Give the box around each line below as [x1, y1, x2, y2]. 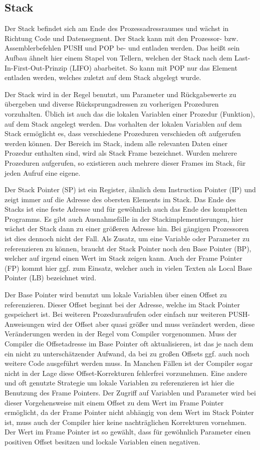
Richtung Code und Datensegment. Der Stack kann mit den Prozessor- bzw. [5, 33, 238, 43]
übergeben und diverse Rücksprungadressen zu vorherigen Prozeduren [5, 99, 219, 109]
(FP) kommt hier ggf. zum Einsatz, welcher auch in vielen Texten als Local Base [5, 262, 252, 273]
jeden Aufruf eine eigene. [5, 167, 81, 178]
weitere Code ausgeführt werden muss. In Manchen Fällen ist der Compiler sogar [5, 358, 253, 368]
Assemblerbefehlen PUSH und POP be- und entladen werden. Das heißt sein [5, 43, 240, 53]
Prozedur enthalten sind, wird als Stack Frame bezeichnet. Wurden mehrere [5, 148, 237, 158]
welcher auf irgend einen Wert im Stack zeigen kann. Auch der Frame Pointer [5, 253, 242, 263]
